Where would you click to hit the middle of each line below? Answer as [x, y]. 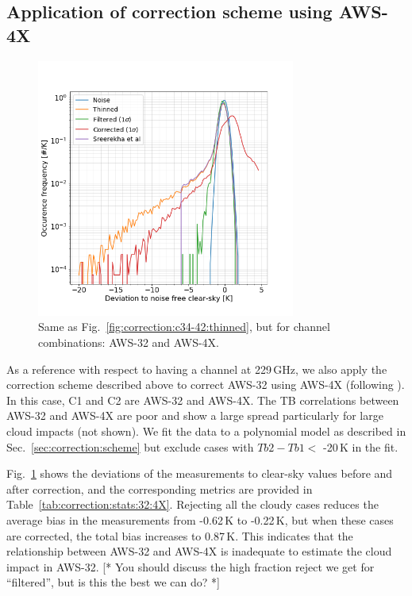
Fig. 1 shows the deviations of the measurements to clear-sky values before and [200, 473]
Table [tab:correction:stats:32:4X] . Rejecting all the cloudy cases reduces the [193, 504]
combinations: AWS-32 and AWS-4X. [129, 342]
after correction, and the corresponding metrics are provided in [160, 488]
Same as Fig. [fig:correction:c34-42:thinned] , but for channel [184, 327]
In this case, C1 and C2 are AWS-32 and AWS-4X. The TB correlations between [203, 400]
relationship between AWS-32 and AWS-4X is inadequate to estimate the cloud [199, 551]
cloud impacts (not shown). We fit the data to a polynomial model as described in [206, 431]
